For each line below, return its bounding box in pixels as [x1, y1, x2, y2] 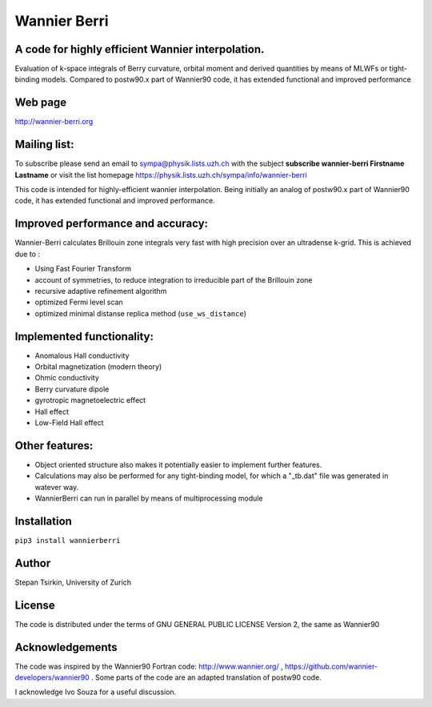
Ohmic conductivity [34, 373, 100, 383]
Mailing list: [14, 138, 74, 151]
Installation [14, 514, 72, 528]
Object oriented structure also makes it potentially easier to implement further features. [34, 460, 322, 469]
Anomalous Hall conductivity [34, 351, 130, 360]
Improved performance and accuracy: [14, 217, 208, 231]
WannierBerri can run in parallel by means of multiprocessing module [34, 493, 263, 504]
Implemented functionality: [14, 329, 154, 343]
